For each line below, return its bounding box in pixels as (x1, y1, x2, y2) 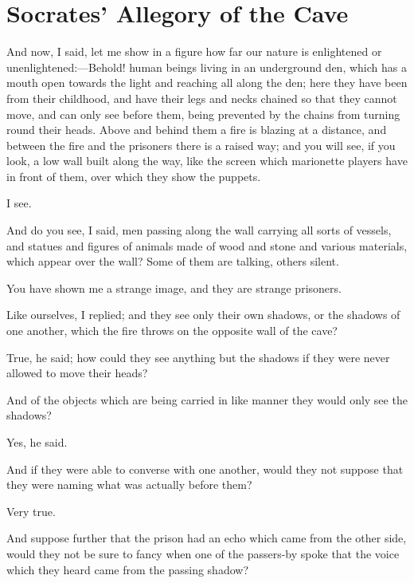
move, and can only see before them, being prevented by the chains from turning (6, 105, 400, 122)
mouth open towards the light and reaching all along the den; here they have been (6, 74, 408, 91)
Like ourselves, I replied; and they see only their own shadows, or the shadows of (6, 306, 400, 323)
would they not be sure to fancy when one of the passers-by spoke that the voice (6, 545, 400, 561)
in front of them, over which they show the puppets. (6, 167, 261, 184)
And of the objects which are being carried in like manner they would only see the (6, 391, 408, 408)
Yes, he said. (6, 434, 68, 450)
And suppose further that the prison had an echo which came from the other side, (6, 530, 407, 546)
